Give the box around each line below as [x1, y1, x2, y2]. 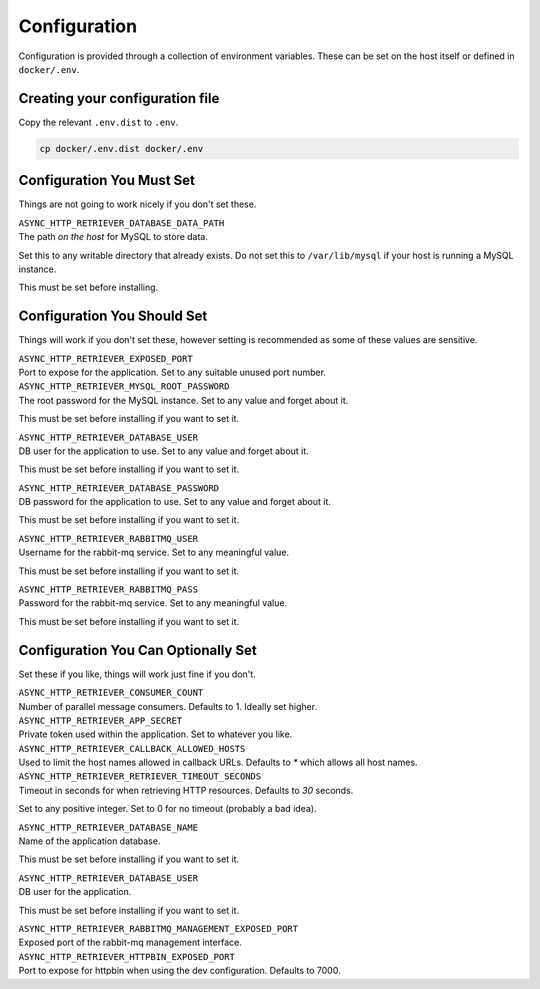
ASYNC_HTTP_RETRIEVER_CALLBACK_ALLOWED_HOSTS [18, 743, 246, 754]
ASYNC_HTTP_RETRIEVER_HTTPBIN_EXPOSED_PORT [18, 951, 235, 962]
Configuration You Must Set [18, 172, 195, 189]
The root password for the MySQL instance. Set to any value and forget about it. [18, 394, 349, 406]
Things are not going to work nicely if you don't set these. [18, 198, 257, 210]
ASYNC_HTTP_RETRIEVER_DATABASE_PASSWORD [18, 482, 220, 494]
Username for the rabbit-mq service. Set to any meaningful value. [18, 546, 290, 559]
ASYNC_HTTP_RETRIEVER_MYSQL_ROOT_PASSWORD [18, 381, 230, 392]
